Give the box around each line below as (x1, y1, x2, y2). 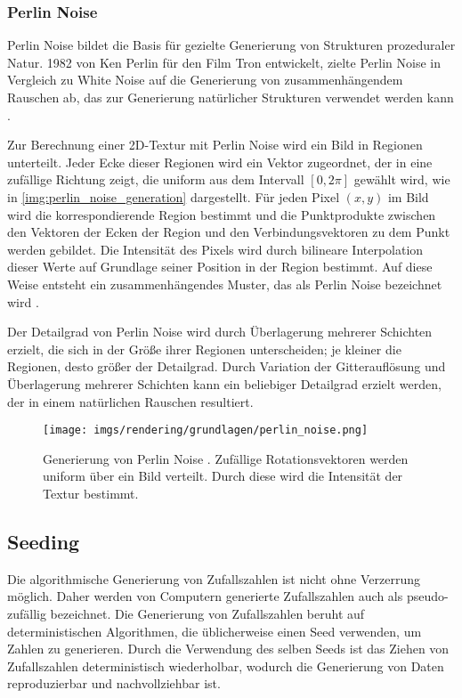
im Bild (387, 187, 429, 206)
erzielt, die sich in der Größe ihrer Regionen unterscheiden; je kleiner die (7, 339, 401, 358)
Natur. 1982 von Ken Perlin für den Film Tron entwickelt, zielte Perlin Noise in (7, 53, 441, 71)
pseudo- (406, 587, 449, 605)
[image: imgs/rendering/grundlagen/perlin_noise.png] (43, 424, 369, 437)
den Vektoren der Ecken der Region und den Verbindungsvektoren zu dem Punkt (7, 223, 450, 241)
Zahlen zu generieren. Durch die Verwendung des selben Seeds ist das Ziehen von (7, 639, 450, 658)
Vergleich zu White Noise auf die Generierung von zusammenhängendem (7, 70, 403, 89)
